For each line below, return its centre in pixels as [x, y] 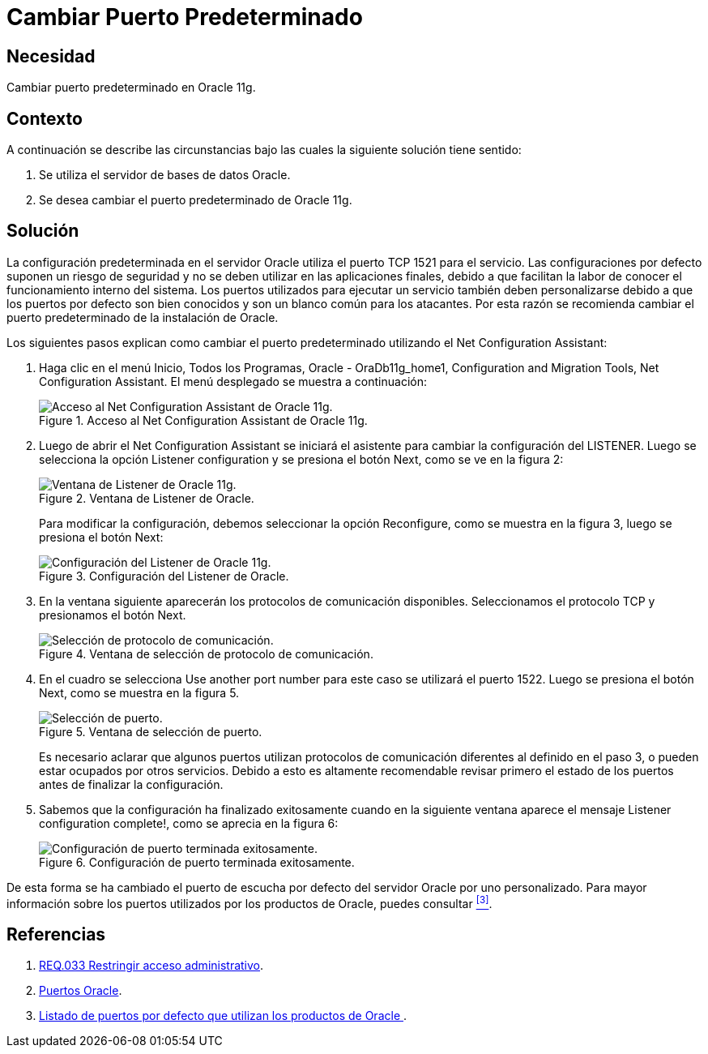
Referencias [56, 934]
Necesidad [51, 56]
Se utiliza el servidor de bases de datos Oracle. [165, 175]
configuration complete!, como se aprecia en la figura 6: [189, 823]
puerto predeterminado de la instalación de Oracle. [143, 317]
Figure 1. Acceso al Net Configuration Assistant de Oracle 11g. [203, 420]
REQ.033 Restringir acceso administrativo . [151, 966]
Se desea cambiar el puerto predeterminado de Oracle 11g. [196, 200]
